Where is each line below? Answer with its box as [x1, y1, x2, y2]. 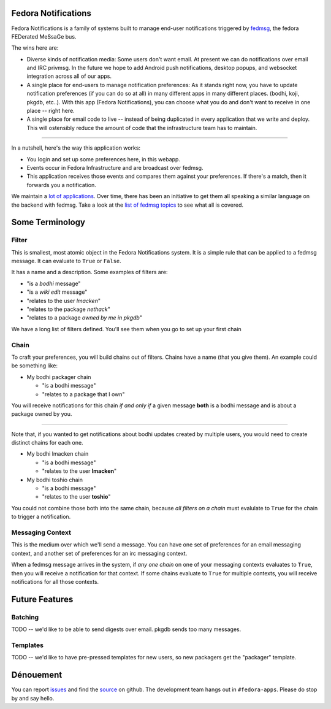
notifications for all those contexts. [11, 578, 99, 585]
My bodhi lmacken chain [26, 450, 89, 458]
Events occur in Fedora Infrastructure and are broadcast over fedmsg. [26, 164, 204, 171]
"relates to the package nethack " [26, 305, 110, 313]
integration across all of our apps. [26, 72, 112, 80]
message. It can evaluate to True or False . [11, 258, 122, 265]
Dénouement [11, 670, 63, 680]
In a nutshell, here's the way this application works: [11, 144, 141, 151]
